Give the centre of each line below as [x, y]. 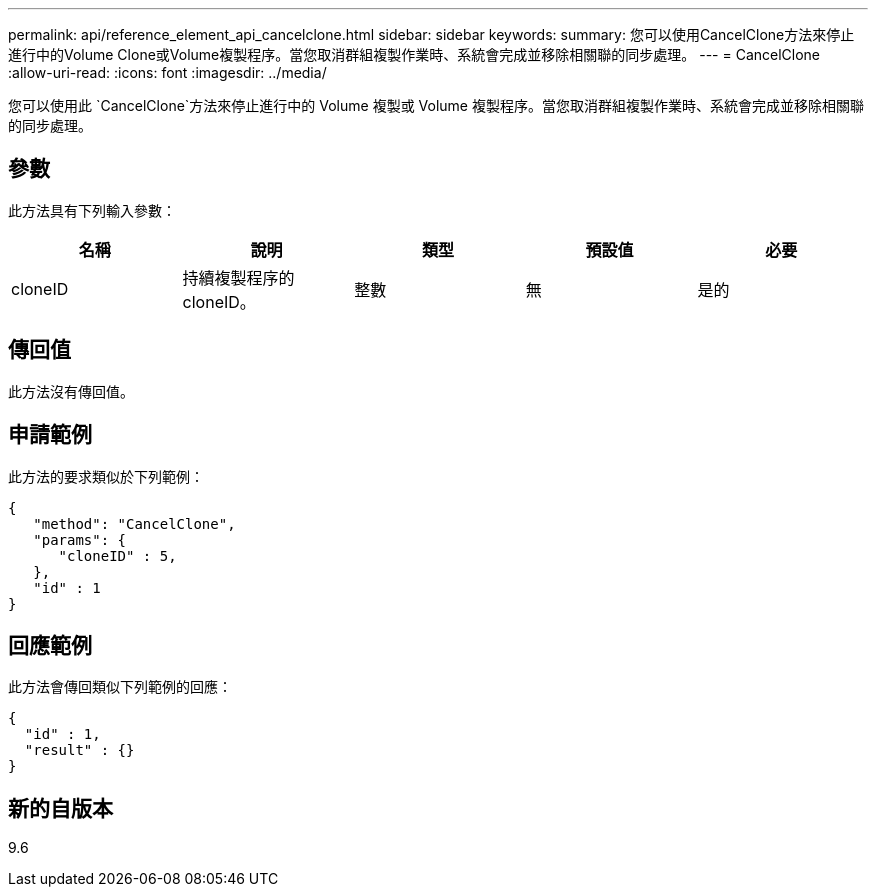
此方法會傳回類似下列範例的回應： [120, 687]
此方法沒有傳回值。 [71, 391]
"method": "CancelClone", [134, 523]
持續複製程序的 [238, 277]
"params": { [80, 539]
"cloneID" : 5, [117, 555]
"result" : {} [79, 750]
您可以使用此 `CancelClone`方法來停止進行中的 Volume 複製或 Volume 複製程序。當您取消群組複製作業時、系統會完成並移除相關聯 [436, 105]
